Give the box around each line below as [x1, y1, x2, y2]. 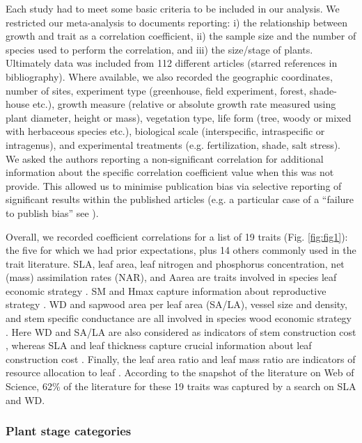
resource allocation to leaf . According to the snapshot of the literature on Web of [6, 365, 354, 380]
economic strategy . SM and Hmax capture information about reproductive [6, 283, 326, 298]
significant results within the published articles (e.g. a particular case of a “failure [6, 192, 354, 207]
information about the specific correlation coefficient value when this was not [6, 165, 334, 179]
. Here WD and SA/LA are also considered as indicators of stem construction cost [6, 324, 356, 339]
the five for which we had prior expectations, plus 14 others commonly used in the [6, 243, 356, 257]
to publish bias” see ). [6, 205, 99, 220]
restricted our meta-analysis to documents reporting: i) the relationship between [6, 15, 348, 29]
